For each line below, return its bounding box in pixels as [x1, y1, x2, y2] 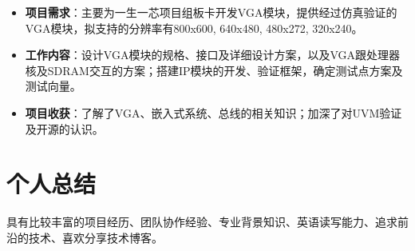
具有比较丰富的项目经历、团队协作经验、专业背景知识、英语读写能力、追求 [6, 213, 397, 230]
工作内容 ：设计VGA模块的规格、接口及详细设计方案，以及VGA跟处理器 [25, 46, 400, 63]
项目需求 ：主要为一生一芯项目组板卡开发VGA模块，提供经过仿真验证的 [25, 4, 397, 20]
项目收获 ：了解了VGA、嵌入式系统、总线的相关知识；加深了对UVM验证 [25, 104, 402, 121]
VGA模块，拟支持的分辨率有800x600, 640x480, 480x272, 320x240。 [25, 19, 363, 36]
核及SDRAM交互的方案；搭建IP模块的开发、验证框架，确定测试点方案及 [25, 62, 403, 78]
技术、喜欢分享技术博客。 [28, 229, 163, 245]
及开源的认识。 [25, 120, 104, 137]
